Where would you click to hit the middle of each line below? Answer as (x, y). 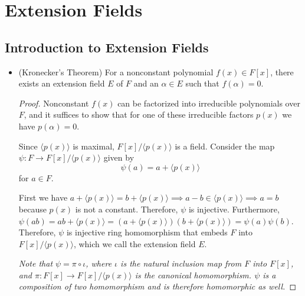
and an (146, 83)
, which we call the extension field (135, 243)
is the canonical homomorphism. (193, 275)
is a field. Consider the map (225, 146)
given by (119, 157)
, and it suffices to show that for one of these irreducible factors (139, 114)
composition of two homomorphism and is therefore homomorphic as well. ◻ (158, 286)
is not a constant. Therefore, (127, 209)
